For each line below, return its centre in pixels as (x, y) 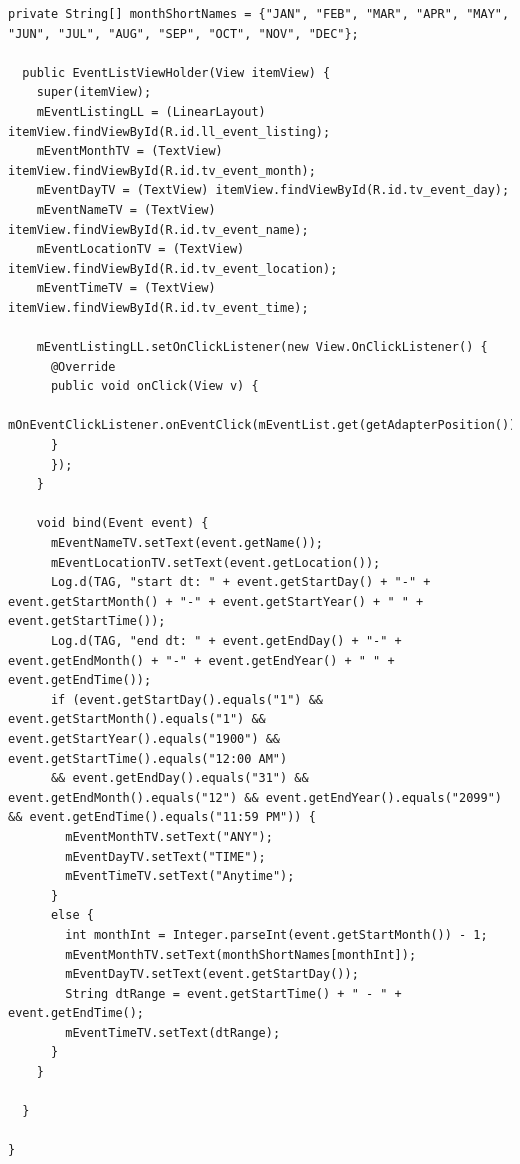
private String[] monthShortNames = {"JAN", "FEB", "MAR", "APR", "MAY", (259, 14)
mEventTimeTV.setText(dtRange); (173, 1032)
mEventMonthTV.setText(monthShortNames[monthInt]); (241, 954)
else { (72, 915)
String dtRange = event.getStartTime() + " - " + (233, 993)
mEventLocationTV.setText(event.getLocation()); (215, 562)
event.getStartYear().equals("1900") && (144, 738)
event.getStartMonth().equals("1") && (137, 719)
